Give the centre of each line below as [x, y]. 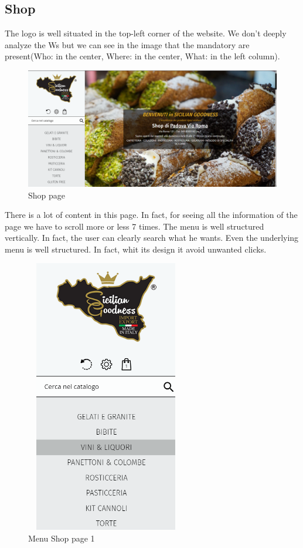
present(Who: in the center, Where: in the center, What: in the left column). [142, 56]
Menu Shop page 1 [62, 538]
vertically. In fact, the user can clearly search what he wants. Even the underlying [152, 238]
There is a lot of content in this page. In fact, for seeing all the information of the [151, 215]
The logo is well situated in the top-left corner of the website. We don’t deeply [146, 33]
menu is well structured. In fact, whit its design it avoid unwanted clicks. [136, 249]
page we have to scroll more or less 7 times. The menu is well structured [135, 226]
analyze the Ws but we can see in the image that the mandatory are [127, 44]
